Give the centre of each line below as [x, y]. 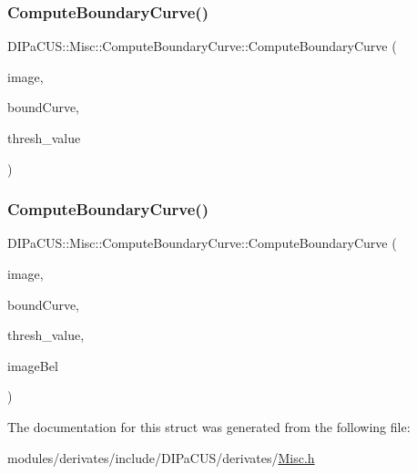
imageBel [33, 365]
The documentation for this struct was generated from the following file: [209, 426]
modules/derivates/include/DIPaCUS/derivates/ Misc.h [161, 457]
